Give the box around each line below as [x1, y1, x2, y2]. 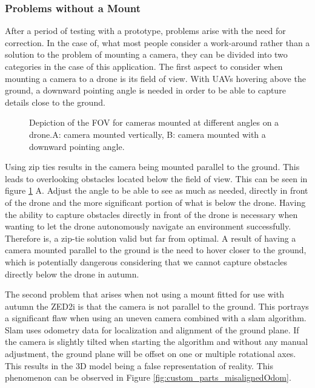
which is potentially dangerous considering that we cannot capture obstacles [5, 255, 288, 268]
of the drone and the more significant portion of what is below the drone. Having [5, 196, 306, 208]
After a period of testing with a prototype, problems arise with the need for [5, 24, 286, 37]
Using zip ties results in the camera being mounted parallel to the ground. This [5, 160, 300, 173]
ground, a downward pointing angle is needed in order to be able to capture [5, 84, 286, 97]
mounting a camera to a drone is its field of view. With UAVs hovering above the [5, 72, 306, 84]
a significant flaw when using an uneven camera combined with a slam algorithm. [5, 311, 307, 324]
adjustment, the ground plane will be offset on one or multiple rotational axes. [5, 347, 296, 360]
